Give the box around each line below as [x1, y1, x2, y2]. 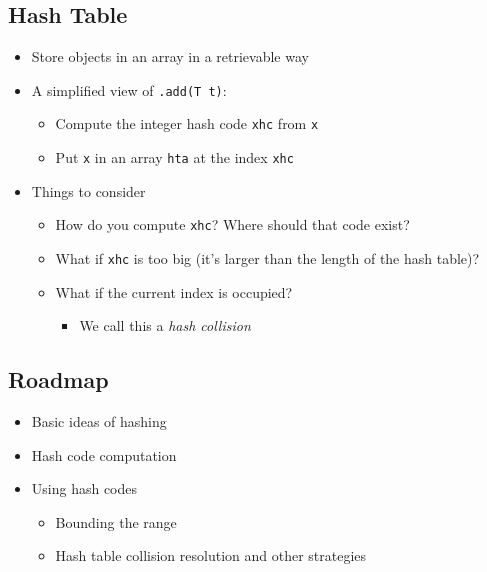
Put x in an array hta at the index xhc [55, 147, 294, 168]
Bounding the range [55, 511, 177, 532]
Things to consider [31, 180, 146, 201]
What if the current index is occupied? [55, 281, 293, 302]
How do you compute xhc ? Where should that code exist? [55, 214, 410, 235]
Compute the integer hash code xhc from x [55, 113, 319, 134]
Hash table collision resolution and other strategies [55, 545, 367, 566]
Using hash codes [31, 478, 138, 499]
